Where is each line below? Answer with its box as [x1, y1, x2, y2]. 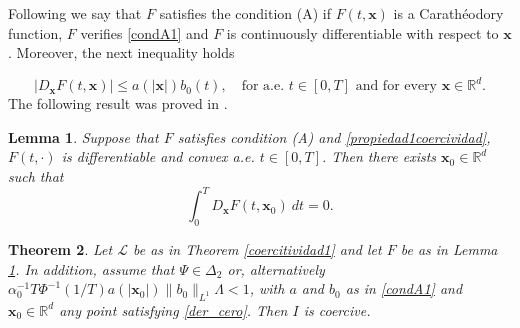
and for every [355, 79, 437, 94]
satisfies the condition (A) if [159, 3, 331, 23]
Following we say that [8, 3, 142, 23]
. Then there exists [322, 146, 437, 167]
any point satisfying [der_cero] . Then [59, 299, 288, 320]
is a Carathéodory [393, 3, 504, 23]
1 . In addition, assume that [8, 258, 175, 279]
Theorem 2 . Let [8, 238, 113, 259]
